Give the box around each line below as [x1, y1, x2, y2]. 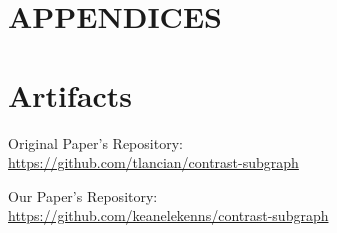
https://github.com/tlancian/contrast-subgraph [8, 152, 299, 173]
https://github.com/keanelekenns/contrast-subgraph [8, 205, 329, 226]
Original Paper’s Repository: [8, 132, 183, 153]
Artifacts [8, 74, 133, 115]
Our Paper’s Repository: [8, 185, 158, 206]
